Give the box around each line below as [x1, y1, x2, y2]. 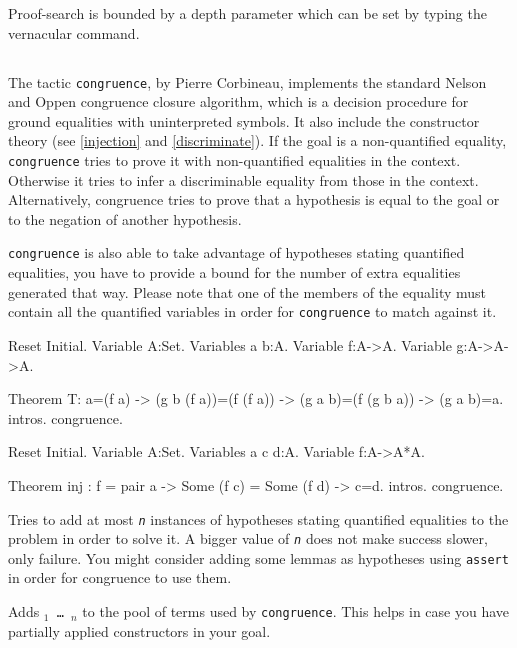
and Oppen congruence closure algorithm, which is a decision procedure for [8, 91, 469, 112]
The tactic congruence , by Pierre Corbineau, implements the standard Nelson [8, 71, 487, 92]
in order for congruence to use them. [8, 567, 232, 588]
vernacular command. [8, 22, 140, 43]
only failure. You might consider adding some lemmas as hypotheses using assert [8, 547, 509, 568]
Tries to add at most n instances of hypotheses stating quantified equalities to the [8, 508, 509, 529]
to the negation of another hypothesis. [8, 208, 242, 229]
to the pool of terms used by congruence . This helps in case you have [82, 601, 510, 622]
